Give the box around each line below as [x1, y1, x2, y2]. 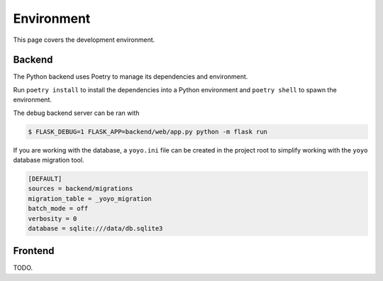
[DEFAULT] [28, 175, 62, 182]
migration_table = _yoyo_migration [28, 194, 152, 202]
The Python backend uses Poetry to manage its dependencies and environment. [13, 72, 248, 81]
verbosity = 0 [28, 214, 77, 223]
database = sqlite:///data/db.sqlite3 [28, 224, 163, 232]
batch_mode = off [28, 204, 89, 213]
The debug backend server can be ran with [13, 109, 140, 117]
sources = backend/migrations [28, 184, 133, 193]
